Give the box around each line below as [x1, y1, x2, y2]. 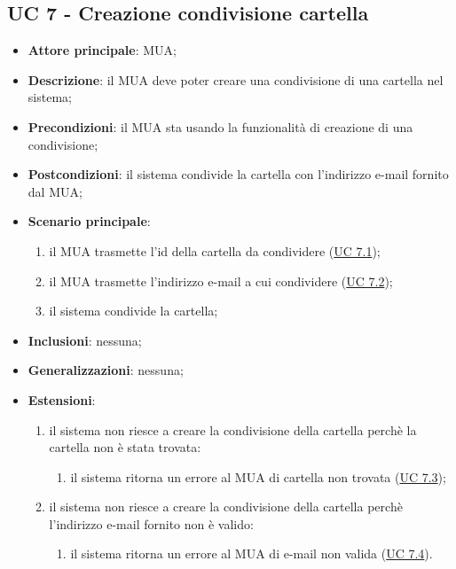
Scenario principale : [28, 212, 151, 230]
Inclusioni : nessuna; [28, 331, 142, 349]
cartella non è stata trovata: [49, 438, 201, 456]
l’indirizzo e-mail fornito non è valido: [49, 514, 254, 533]
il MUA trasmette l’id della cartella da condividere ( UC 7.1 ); [49, 241, 381, 260]
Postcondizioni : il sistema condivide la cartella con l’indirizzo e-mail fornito [28, 165, 449, 183]
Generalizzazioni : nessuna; [28, 361, 184, 379]
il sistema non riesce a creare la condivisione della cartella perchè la [49, 420, 417, 439]
